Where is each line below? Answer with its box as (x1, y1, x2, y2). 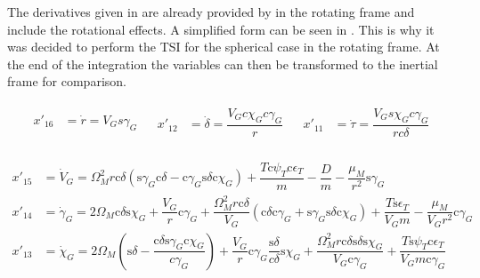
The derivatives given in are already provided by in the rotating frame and (7, 3, 415, 20)
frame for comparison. (7, 72, 126, 91)
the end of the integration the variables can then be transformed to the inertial (7, 54, 438, 73)
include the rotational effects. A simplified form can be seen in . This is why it (7, 20, 435, 38)
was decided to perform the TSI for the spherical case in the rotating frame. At (7, 37, 440, 56)
